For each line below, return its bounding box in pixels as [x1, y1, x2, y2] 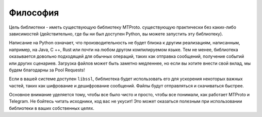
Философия [9, 7, 59, 18]
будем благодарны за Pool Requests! [9, 67, 85, 73]
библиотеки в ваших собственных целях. [9, 105, 95, 111]
